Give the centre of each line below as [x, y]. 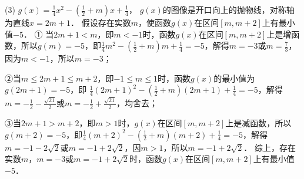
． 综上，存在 [270, 147]
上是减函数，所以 [258, 122]
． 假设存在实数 [101, 22]
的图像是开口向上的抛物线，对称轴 [228, 9]
